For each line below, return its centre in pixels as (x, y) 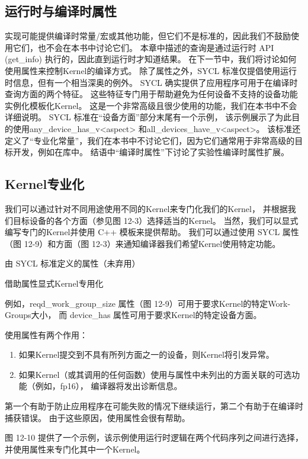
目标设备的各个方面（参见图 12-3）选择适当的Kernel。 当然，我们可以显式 (155, 220)
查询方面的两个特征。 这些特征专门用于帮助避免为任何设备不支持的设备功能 (151, 94)
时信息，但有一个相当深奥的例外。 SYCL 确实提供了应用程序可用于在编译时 (151, 82)
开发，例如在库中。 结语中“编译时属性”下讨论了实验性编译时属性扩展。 (151, 152)
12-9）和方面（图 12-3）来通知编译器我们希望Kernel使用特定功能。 (152, 243)
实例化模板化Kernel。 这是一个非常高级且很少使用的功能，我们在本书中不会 (151, 105)
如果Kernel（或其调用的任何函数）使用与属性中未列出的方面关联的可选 (155, 374)
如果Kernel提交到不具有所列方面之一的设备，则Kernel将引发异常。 (146, 354)
